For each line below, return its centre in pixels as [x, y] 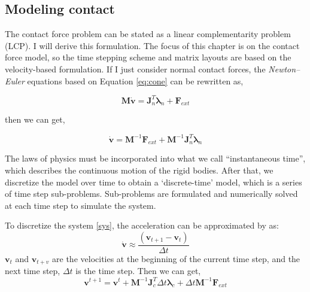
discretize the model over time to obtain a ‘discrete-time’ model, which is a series [154, 182]
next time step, [33, 271]
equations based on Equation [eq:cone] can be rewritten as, [135, 80]
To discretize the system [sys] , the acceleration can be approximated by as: [142, 225]
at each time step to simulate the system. [80, 205]
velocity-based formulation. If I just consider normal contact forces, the [135, 69]
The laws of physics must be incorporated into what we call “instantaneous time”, [155, 158]
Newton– [284, 69]
